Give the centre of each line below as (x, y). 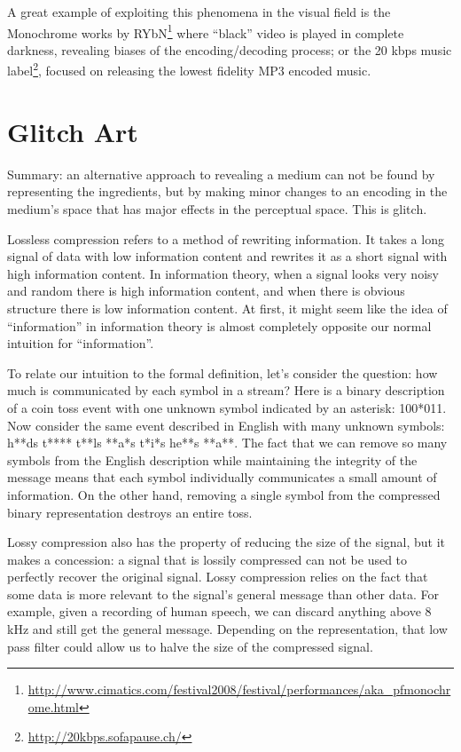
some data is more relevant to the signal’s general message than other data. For (223, 594)
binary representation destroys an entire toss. (130, 512)
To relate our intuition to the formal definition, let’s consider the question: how (223, 372)
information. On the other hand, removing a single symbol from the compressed (224, 494)
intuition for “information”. (81, 343)
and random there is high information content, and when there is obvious (206, 291)
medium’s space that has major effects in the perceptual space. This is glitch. (217, 209)
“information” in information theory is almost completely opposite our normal (219, 325)
